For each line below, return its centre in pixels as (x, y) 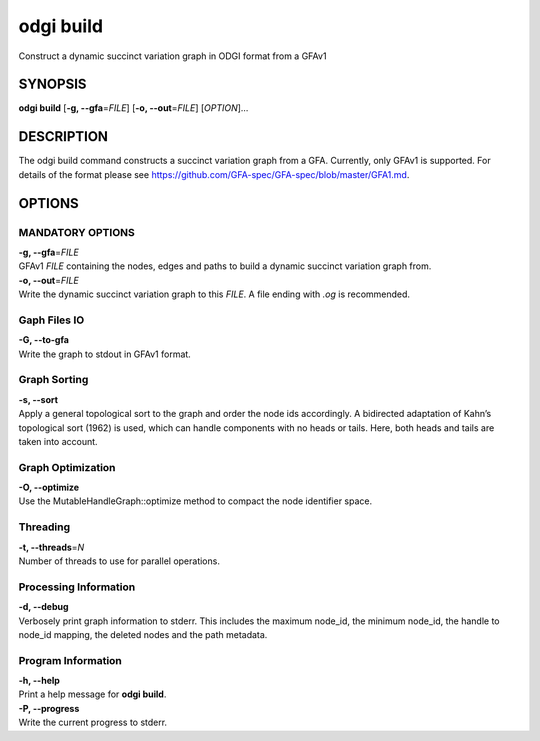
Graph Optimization (67, 467)
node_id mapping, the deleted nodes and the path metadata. (143, 634)
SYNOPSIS (52, 84)
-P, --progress (49, 708)
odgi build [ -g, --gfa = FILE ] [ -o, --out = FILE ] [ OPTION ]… (133, 108)
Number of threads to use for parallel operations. (119, 561)
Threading (44, 527)
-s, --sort (38, 399)
